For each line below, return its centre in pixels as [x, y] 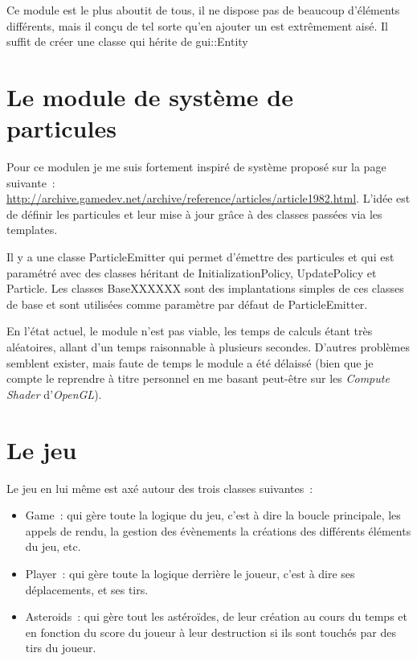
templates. [32, 230]
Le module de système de [150, 96]
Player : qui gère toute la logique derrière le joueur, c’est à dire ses [190, 573]
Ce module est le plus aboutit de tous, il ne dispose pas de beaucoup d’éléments [203, 10]
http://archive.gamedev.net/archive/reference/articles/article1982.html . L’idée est [208, 198]
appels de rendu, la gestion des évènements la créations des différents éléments [218, 530]
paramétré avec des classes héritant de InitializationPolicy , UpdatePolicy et [192, 272]
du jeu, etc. [53, 546]
